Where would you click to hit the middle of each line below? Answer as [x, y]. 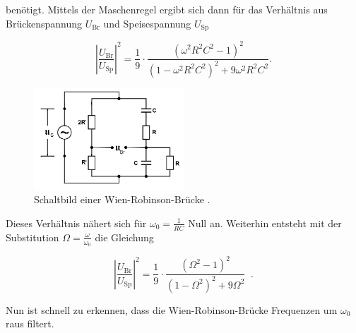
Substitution [32, 237]
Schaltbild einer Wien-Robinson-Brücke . [122, 199]
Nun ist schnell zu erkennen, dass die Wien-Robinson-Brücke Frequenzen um [172, 309]
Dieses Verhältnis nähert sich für [76, 223]
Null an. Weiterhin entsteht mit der [265, 223]
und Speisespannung [147, 23]
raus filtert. [30, 323]
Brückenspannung [44, 23]
